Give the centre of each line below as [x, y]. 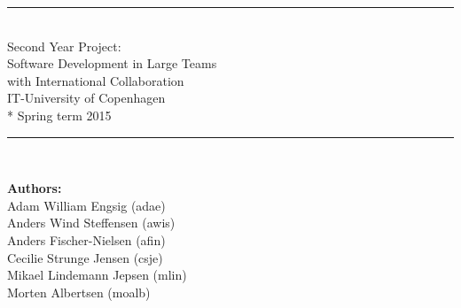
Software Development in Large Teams [112, 63]
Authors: [35, 188]
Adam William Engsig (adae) [86, 205]
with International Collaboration [96, 80]
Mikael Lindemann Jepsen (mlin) [97, 275]
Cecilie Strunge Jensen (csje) [85, 257]
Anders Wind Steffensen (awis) [91, 223]
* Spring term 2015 [59, 115]
